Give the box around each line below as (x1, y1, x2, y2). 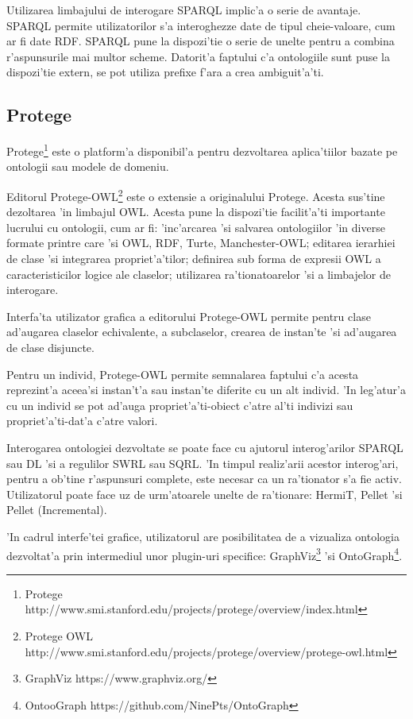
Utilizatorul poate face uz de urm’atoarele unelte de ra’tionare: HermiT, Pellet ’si (6, 485, 403, 502)
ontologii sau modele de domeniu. (6, 158, 169, 175)
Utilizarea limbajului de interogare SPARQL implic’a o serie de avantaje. (6, 2, 361, 17)
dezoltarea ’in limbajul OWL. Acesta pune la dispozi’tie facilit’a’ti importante (6, 203, 385, 220)
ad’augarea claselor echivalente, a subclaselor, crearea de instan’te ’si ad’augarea (6, 323, 397, 340)
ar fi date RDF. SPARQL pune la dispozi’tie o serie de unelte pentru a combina (6, 33, 395, 49)
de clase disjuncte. (6, 339, 95, 356)
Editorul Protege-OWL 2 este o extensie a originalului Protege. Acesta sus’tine (6, 186, 385, 204)
